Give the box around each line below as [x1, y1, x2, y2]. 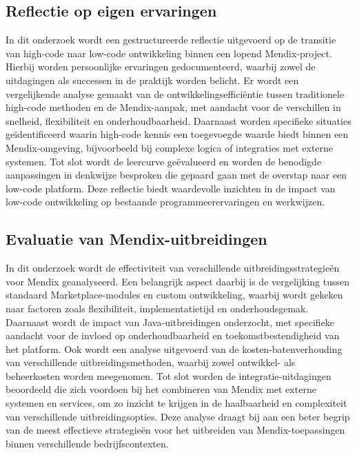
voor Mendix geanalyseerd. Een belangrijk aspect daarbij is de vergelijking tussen [6, 274, 349, 288]
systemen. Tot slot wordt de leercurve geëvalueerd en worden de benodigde [6, 154, 322, 168]
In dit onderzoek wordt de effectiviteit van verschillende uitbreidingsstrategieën [6, 261, 340, 275]
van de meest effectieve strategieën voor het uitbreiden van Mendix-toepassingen [6, 423, 345, 437]
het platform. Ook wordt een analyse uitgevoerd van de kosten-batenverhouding [6, 341, 343, 356]
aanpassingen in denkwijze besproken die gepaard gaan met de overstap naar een [6, 168, 347, 182]
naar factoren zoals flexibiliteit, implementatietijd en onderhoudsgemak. [6, 301, 309, 315]
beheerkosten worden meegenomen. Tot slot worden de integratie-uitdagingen [6, 368, 331, 383]
